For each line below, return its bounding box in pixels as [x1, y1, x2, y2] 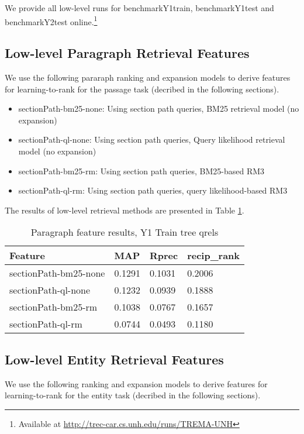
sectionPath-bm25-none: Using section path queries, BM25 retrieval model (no [18, 102, 299, 115]
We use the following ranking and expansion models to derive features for [5, 377, 268, 390]
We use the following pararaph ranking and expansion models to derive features [5, 71, 291, 84]
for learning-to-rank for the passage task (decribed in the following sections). [5, 82, 279, 95]
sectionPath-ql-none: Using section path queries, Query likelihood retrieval [18, 133, 285, 146]
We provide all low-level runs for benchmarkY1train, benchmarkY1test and [5, 2, 274, 13]
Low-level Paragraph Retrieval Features [5, 44, 250, 62]
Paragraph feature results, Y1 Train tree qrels [30, 225, 219, 239]
